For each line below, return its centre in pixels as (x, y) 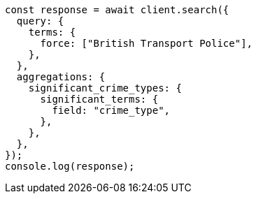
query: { (40, 21)
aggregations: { (61, 77)
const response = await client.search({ (117, 10)
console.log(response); (70, 166)
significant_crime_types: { (105, 88)
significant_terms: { (99, 99)
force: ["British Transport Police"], (147, 43)
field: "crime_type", (111, 110)
